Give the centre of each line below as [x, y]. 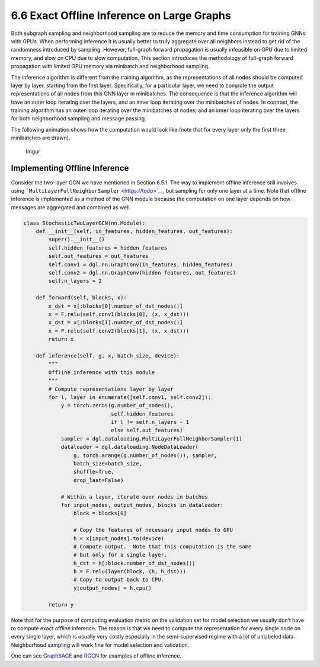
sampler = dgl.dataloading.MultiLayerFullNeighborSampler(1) [151, 438]
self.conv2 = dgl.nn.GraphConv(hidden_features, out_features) [142, 273]
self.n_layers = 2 [75, 281]
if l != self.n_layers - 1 [150, 422]
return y [61, 604]
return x [61, 339]
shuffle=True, [94, 472]
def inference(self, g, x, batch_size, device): [108, 355]
